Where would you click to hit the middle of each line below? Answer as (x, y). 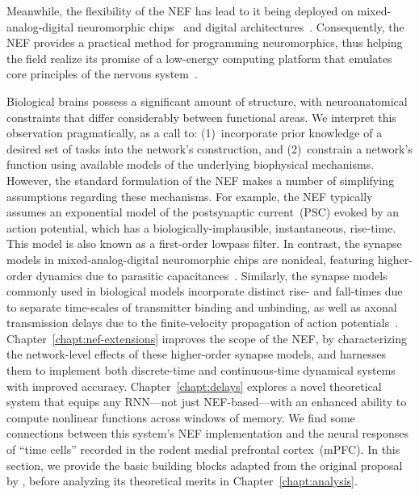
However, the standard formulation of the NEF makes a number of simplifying (200, 180)
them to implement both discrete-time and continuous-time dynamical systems (201, 370)
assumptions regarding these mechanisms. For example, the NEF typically (190, 196)
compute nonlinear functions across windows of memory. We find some (181, 417)
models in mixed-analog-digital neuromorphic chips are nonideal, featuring (191, 259)
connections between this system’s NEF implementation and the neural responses (208, 433)
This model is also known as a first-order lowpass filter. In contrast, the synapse (204, 243)
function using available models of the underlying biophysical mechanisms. (191, 164)
